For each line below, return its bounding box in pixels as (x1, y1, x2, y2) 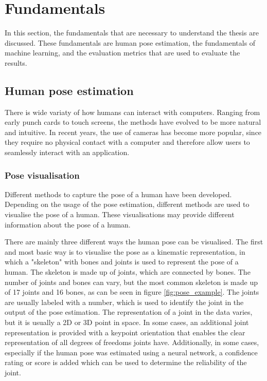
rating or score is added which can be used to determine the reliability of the (5, 357, 247, 368)
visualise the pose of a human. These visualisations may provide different (5, 209, 235, 220)
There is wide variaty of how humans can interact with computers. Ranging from (5, 106, 260, 117)
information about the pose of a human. (5, 219, 131, 230)
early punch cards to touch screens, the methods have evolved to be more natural (5, 117, 261, 127)
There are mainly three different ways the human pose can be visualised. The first (5, 236, 263, 247)
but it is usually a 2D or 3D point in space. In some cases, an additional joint (5, 317, 249, 328)
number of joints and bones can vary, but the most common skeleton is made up (5, 276, 258, 287)
